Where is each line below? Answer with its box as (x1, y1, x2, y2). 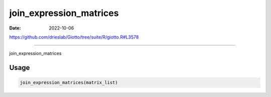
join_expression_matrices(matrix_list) (20, 80, 118, 85)
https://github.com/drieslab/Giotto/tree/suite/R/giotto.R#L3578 (9, 34, 139, 40)
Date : (9, 25, 21, 31)
